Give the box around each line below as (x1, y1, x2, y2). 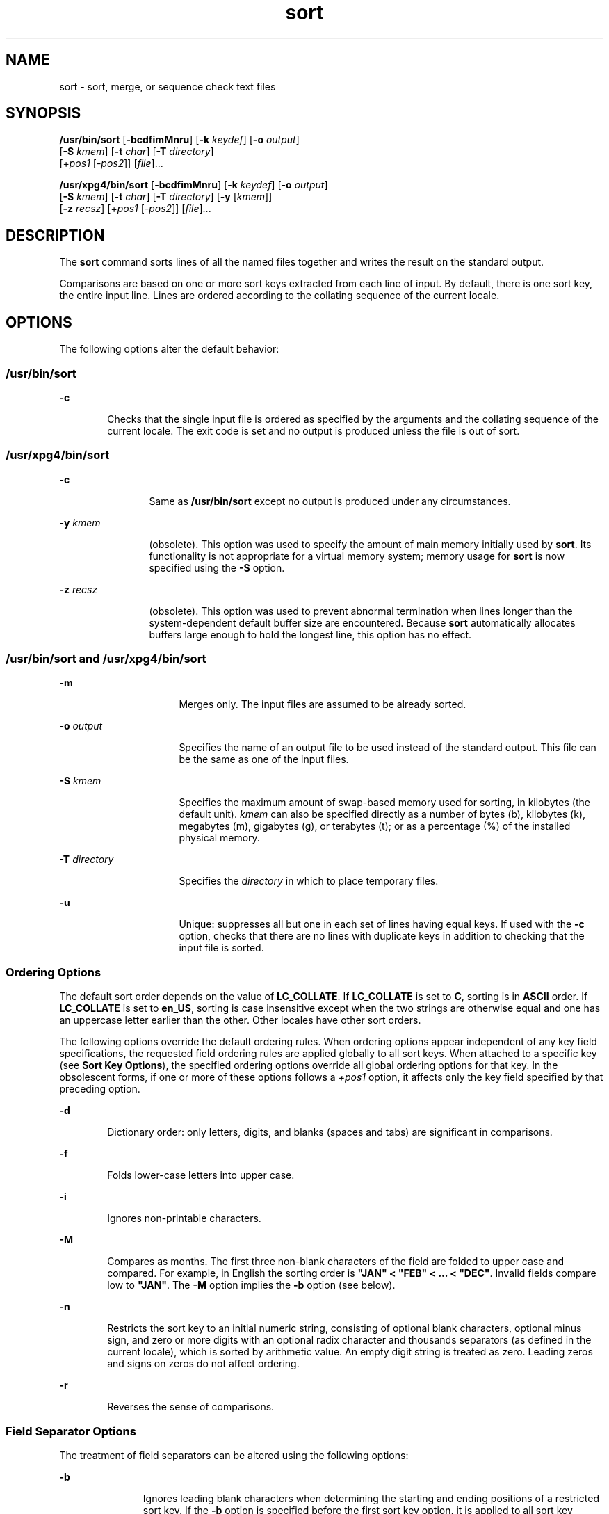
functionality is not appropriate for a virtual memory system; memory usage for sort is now (149, 549, 565, 562)
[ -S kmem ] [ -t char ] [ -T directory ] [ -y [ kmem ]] (59, 191, 273, 203)
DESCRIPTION (6, 226, 105, 244)
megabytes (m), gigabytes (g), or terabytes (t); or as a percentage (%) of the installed (179, 820, 571, 832)
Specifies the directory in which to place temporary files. (179, 875, 439, 887)
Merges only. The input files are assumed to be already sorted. (179, 698, 466, 711)
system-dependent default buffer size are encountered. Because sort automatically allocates (149, 616, 576, 629)
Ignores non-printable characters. (107, 1212, 261, 1225)
